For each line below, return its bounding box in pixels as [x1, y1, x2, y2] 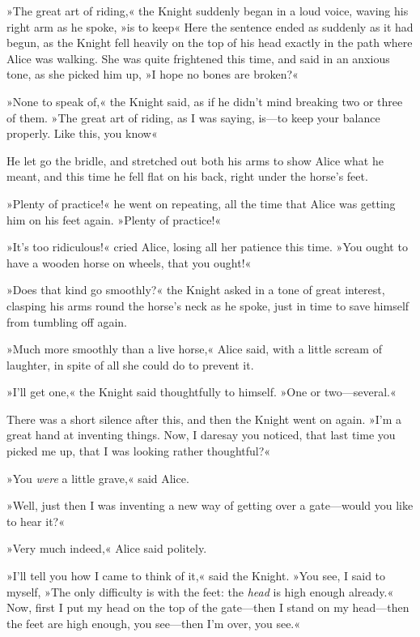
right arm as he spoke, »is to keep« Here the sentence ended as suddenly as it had [6, 18, 414, 35]
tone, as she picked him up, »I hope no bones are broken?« [6, 66, 299, 83]
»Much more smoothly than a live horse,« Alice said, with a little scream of [6, 340, 382, 357]
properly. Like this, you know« [6, 125, 158, 142]
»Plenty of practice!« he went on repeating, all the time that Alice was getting [6, 195, 396, 212]
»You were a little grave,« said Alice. [6, 469, 189, 486]
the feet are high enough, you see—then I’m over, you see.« [6, 614, 301, 631]
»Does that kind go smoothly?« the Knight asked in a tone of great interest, [6, 281, 385, 298]
